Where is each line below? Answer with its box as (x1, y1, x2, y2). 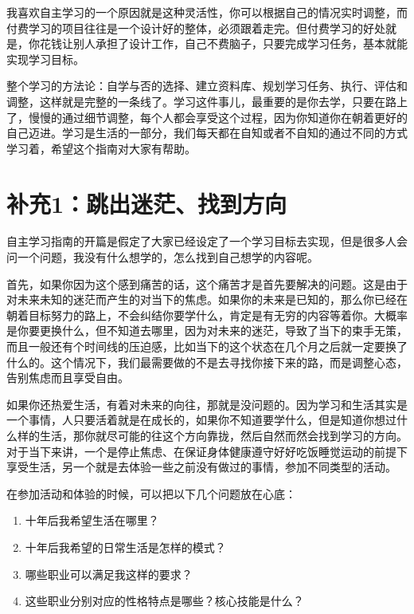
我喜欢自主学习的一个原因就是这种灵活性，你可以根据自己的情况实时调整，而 (6, 4, 408, 20)
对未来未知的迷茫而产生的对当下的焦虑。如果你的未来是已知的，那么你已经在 (6, 291, 408, 308)
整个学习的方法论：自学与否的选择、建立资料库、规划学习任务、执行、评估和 (6, 77, 408, 94)
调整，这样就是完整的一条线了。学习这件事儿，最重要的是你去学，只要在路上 (6, 92, 408, 109)
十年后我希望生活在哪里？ (25, 512, 159, 529)
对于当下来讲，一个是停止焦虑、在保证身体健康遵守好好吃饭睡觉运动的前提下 (6, 443, 408, 459)
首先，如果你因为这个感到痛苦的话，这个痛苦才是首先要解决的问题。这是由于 (6, 275, 408, 292)
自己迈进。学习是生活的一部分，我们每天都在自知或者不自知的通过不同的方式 (6, 124, 408, 141)
